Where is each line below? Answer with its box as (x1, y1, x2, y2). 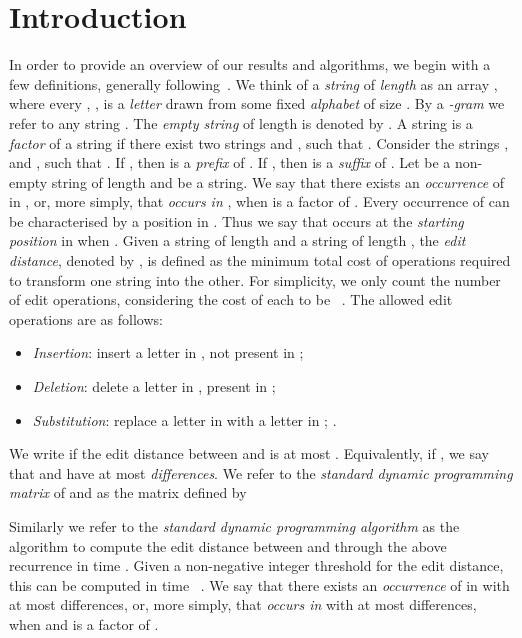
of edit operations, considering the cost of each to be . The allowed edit (9, 289, 453, 310)
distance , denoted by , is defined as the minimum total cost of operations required (9, 250, 511, 271)
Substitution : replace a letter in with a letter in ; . (32, 409, 337, 430)
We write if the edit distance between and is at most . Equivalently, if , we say (9, 443, 490, 464)
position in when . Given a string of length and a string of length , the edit (9, 230, 466, 251)
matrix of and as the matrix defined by (9, 482, 247, 503)
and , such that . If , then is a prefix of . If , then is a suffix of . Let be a (9, 152, 451, 173)
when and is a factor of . (9, 613, 159, 634)
